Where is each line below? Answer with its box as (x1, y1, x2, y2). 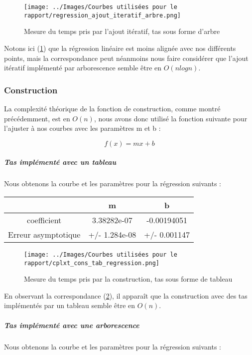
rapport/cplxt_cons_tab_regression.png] (24, 259, 160, 267)
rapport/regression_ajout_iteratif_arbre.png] (24, 11, 181, 19)
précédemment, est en (4, 113, 70, 123)
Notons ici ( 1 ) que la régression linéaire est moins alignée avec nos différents (4, 42, 236, 53)
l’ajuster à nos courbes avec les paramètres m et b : (4, 123, 161, 133)
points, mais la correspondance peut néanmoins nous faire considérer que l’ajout (4, 52, 249, 63)
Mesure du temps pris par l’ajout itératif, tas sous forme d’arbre (24, 26, 220, 36)
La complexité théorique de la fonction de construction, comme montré (4, 103, 221, 113)
